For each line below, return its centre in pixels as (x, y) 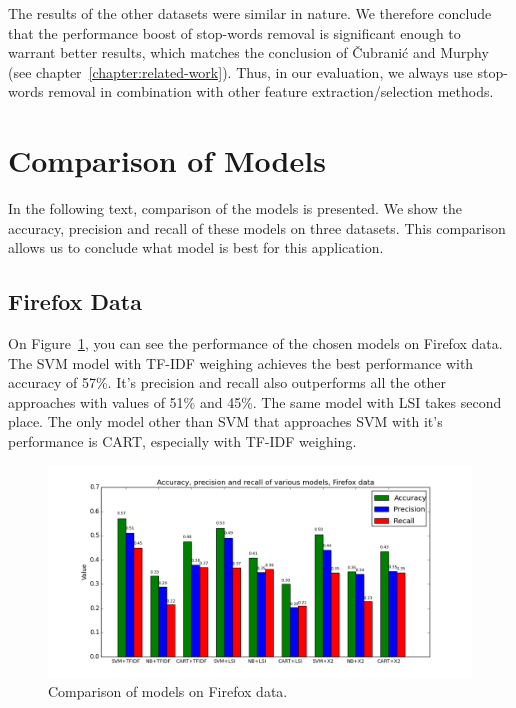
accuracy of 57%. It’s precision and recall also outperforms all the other (227, 382)
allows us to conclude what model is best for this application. (196, 247)
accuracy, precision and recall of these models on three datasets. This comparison (257, 227)
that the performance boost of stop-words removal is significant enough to (234, 32)
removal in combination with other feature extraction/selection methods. (271, 91)
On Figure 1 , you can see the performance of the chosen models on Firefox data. (255, 343)
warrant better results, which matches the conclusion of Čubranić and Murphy (248, 52)
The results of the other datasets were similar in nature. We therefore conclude (250, 13)
